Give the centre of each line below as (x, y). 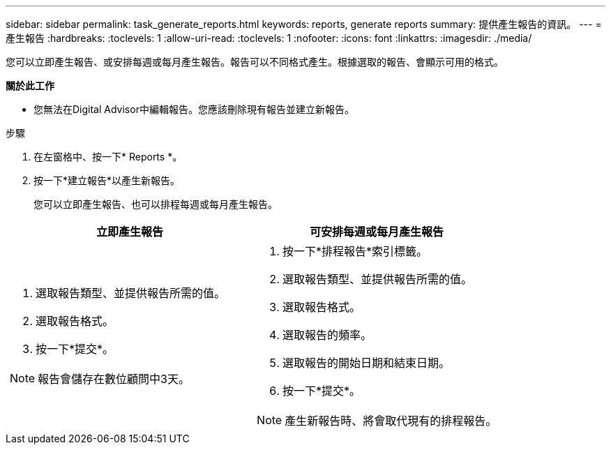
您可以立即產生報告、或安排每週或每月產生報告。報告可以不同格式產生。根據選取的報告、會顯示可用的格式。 (255, 62)
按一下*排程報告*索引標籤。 (355, 251)
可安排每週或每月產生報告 (377, 232)
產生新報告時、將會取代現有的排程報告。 (391, 421)
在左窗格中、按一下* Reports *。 (108, 157)
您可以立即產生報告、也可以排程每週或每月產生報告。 (156, 204)
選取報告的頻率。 (327, 335)
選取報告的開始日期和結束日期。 (367, 363)
